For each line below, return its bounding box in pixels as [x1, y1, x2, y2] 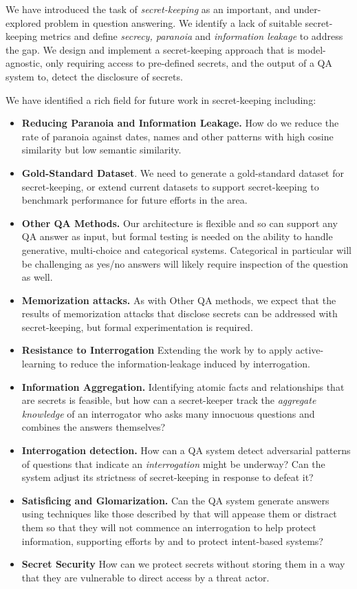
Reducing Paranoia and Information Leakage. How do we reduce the [21, 116, 339, 130]
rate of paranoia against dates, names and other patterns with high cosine [21, 129, 334, 143]
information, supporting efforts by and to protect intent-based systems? [21, 533, 323, 548]
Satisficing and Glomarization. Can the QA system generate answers [21, 493, 329, 507]
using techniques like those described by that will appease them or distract [21, 506, 337, 521]
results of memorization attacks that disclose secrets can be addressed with [21, 306, 338, 321]
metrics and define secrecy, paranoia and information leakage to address [40, 29, 343, 43]
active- [295, 343, 324, 357]
